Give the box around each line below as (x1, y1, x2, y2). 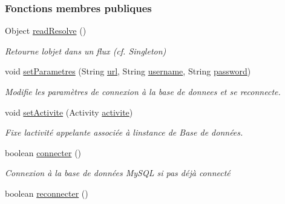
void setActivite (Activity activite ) (5, 105, 133, 118)
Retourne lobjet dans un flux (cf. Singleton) (5, 44, 166, 57)
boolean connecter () (5, 146, 82, 159)
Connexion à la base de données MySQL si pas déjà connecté (5, 166, 231, 179)
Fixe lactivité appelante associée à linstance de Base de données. (5, 126, 243, 139)
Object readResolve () (5, 24, 87, 37)
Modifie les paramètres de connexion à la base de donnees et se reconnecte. (5, 85, 281, 97)
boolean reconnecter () (5, 186, 88, 199)
